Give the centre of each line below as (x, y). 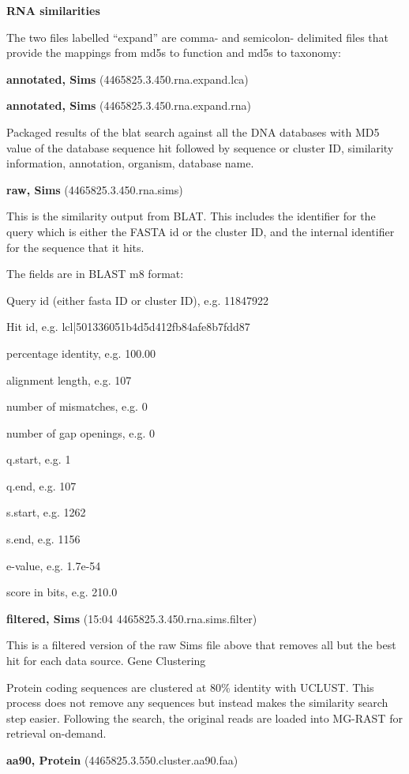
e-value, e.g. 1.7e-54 (54, 565)
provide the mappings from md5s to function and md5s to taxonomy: (174, 53)
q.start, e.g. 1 (39, 459)
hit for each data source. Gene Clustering (106, 661)
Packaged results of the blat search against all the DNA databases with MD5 (193, 132)
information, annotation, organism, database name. (130, 163)
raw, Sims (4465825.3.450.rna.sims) (95, 189)
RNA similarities (53, 10)
